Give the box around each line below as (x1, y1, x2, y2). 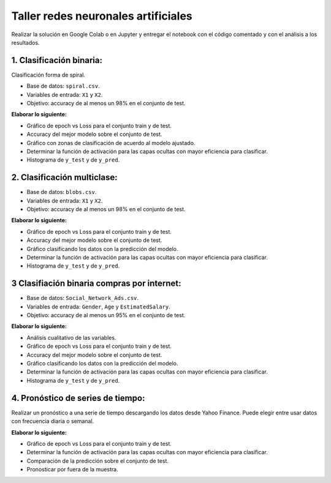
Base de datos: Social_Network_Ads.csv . (26, 294, 139, 302)
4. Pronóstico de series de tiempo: (11, 392, 145, 403)
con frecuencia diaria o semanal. (11, 417, 94, 425)
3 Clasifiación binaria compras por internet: (11, 279, 181, 289)
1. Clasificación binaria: (11, 55, 102, 66)
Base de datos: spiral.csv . (26, 83, 101, 90)
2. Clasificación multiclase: (11, 172, 118, 183)
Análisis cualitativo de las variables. (26, 334, 116, 341)
